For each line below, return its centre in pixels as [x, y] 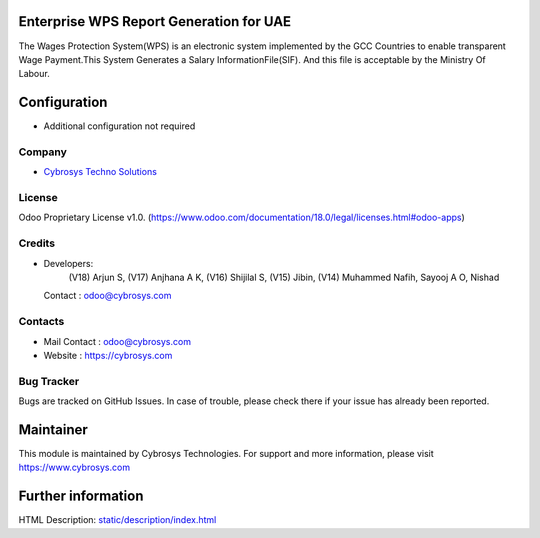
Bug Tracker [49, 381]
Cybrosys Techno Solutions [100, 172]
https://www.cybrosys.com [74, 467]
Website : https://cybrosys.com [108, 355]
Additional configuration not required [119, 126]
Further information [81, 496]
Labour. [34, 74]
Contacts [41, 322]
